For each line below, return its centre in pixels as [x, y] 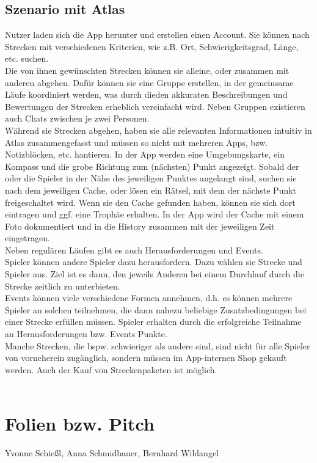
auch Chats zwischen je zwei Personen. [77, 118]
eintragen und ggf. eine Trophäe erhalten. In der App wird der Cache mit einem [155, 214]
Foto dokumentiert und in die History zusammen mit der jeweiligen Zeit [140, 226]
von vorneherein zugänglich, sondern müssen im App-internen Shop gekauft [146, 358]
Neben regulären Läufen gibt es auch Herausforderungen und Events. [134, 250]
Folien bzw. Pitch [80, 424]
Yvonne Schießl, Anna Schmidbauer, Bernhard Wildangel [112, 453]
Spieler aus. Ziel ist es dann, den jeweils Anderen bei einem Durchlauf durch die [155, 274]
